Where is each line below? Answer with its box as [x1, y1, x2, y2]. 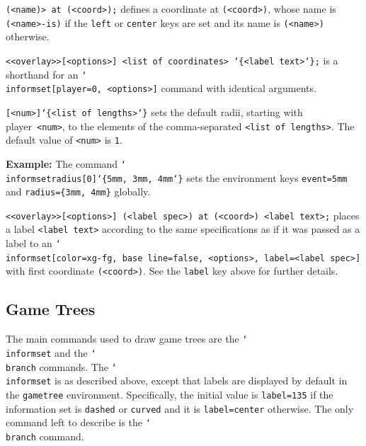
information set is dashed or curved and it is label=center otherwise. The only [6, 401, 354, 416]
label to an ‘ [6, 236, 61, 251]
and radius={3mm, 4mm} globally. [6, 184, 151, 199]
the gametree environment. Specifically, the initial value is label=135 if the [6, 387, 333, 401]
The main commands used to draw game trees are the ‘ [6, 331, 248, 346]
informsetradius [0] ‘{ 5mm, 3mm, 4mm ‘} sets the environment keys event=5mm [6, 170, 348, 185]
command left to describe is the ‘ [6, 415, 151, 430]
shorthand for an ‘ [6, 67, 87, 81]
